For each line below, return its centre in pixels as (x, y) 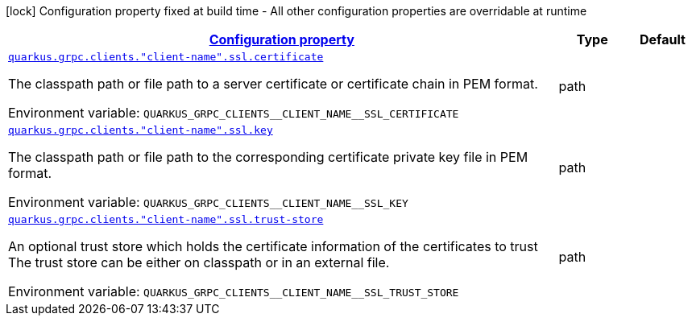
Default (662, 39)
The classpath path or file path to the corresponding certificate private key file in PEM (268, 157)
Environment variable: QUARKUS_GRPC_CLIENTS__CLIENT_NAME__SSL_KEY (208, 202)
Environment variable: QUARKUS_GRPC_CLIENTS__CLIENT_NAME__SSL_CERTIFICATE (234, 113)
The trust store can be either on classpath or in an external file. (199, 262)
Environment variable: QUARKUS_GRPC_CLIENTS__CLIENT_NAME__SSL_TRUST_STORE (234, 291)
